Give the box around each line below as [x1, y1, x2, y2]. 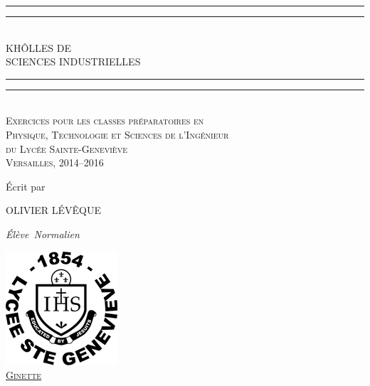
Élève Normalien [6, 226, 80, 241]
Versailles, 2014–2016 [6, 155, 104, 170]
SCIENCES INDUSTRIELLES [6, 54, 141, 69]
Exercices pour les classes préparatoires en [6, 113, 204, 128]
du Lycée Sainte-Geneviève [6, 141, 127, 156]
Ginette [6, 368, 42, 382]
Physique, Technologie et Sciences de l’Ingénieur [6, 127, 229, 141]
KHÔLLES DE [6, 40, 71, 55]
